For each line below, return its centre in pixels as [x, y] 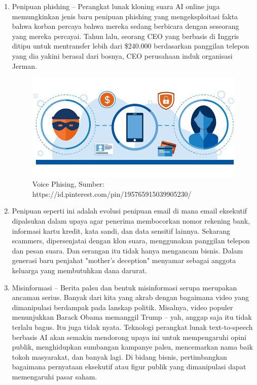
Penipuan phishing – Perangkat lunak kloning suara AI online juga [116, 6]
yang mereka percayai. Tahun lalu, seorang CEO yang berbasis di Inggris [125, 36]
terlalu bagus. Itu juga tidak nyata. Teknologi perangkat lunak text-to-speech [132, 327]
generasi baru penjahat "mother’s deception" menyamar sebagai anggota [124, 260]
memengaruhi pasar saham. [54, 376]
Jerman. [25, 66]
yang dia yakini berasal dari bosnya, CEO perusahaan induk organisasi [122, 55]
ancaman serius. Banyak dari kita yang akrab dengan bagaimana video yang [130, 297]
